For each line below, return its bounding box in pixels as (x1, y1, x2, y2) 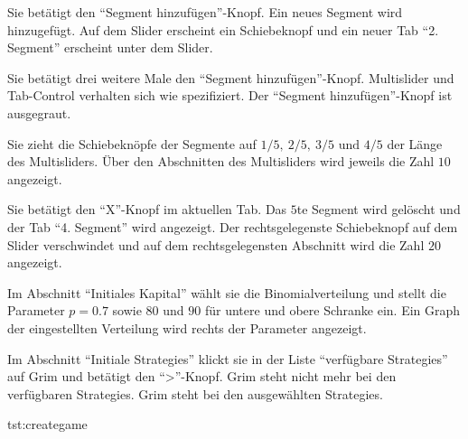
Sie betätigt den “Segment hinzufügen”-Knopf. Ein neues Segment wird (7, 3, 403, 21)
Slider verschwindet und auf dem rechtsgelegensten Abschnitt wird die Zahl (7, 235, 425, 254)
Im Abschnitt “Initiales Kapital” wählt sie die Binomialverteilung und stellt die (7, 283, 446, 302)
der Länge (387, 134, 443, 153)
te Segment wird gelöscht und (296, 200, 461, 219)
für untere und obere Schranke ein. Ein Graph (204, 301, 461, 320)
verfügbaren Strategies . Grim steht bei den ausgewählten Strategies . (7, 384, 383, 403)
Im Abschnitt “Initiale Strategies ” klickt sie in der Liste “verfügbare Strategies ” (7, 349, 448, 368)
